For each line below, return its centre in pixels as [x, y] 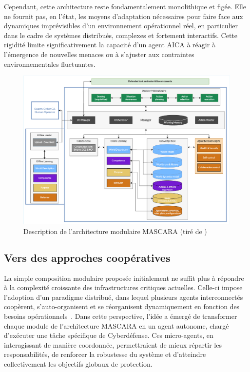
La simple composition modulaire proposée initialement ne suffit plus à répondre [124, 278]
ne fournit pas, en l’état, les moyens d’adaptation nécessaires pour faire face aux [124, 16]
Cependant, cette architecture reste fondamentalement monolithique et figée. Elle [125, 6]
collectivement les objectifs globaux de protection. [78, 364]
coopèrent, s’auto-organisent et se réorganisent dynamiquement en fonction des [122, 306]
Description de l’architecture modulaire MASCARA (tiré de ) [115, 231]
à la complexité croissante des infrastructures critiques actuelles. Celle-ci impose [123, 287]
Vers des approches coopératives [87, 257]
